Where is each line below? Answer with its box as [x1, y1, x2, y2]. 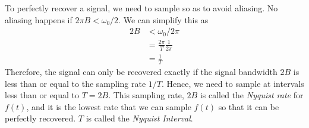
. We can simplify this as [118, 13, 209, 26]
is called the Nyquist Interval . [86, 112, 193, 124]
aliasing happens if [5, 13, 72, 26]
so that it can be [218, 100, 279, 113]
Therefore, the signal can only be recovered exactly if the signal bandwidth [5, 65, 278, 77]
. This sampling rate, [108, 89, 184, 101]
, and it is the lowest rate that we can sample [26, 100, 191, 113]
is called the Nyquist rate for [200, 89, 304, 101]
